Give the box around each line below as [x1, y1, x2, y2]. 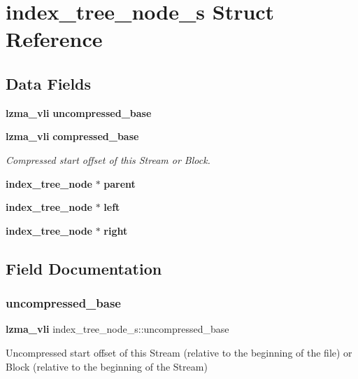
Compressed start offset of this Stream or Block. [6, 152, 210, 167]
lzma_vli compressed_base [6, 129, 139, 144]
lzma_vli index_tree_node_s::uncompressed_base [6, 322, 229, 336]
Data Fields [6, 72, 92, 94]
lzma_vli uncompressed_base [6, 105, 152, 120]
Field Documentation [6, 257, 162, 279]
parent [103, 176, 136, 191]
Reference [6, 25, 103, 53]
